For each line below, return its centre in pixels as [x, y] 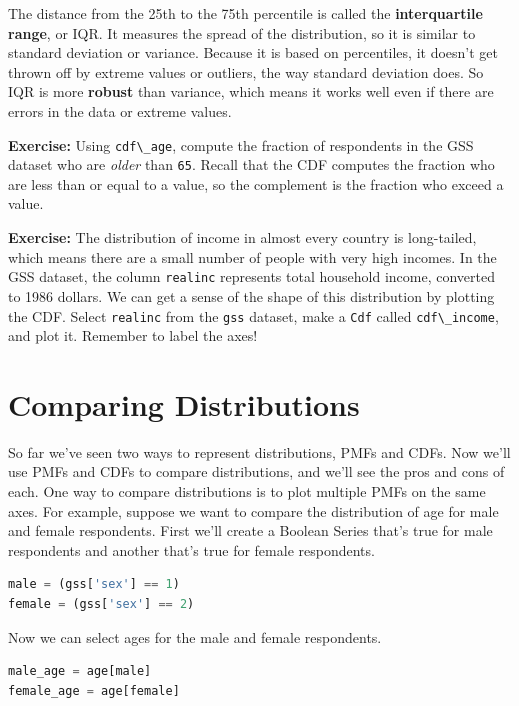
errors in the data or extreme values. [120, 110]
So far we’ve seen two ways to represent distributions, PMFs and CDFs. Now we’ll [259, 451]
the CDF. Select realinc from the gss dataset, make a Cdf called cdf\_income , [253, 315]
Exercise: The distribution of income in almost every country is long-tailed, [242, 237]
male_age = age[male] [80, 671]
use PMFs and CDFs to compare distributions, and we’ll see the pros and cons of [256, 471]
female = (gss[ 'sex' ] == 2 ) [101, 604]
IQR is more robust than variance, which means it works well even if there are [251, 91]
